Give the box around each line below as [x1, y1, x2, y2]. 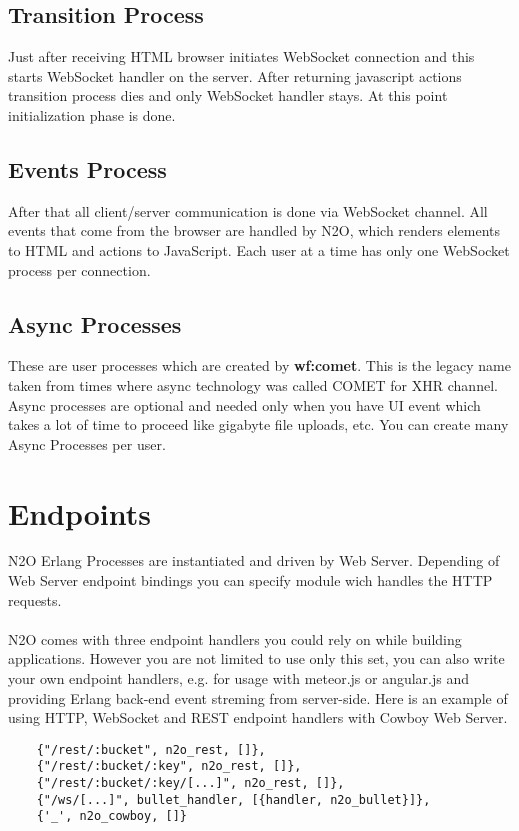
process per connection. [8, 259, 151, 280]
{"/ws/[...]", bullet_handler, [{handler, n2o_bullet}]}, [36, 792, 431, 807]
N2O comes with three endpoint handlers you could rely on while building [8, 628, 462, 649]
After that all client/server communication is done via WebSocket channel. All [8, 200, 488, 221]
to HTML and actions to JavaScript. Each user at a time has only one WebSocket [8, 239, 510, 260]
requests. [8, 589, 62, 610]
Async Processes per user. [8, 433, 166, 454]
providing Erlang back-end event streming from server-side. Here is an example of [8, 687, 508, 708]
